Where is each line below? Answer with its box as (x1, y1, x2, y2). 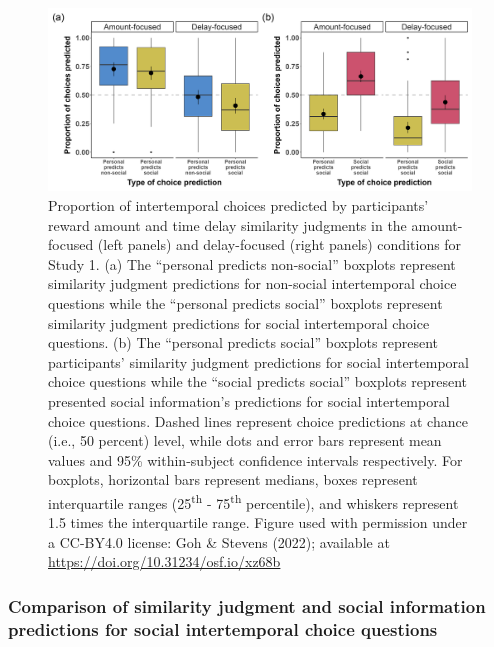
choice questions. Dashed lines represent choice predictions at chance (48, 410, 468, 431)
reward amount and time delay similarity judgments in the (48, 214, 407, 235)
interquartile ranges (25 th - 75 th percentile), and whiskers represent (48, 489, 459, 513)
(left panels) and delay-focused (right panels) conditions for (97, 234, 462, 255)
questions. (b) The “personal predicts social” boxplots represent (48, 332, 438, 353)
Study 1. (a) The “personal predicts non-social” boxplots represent (48, 253, 456, 274)
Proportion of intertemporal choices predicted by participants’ (48, 195, 429, 216)
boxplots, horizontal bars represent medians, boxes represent (48, 469, 418, 490)
